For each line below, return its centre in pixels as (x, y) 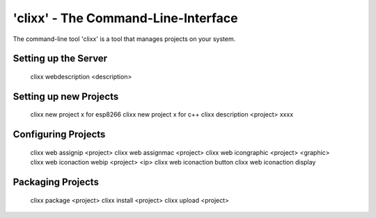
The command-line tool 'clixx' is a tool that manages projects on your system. (124, 39)
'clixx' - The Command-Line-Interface (125, 18)
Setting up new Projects (66, 96)
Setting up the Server (60, 59)
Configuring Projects (59, 134)
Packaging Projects (56, 182)
